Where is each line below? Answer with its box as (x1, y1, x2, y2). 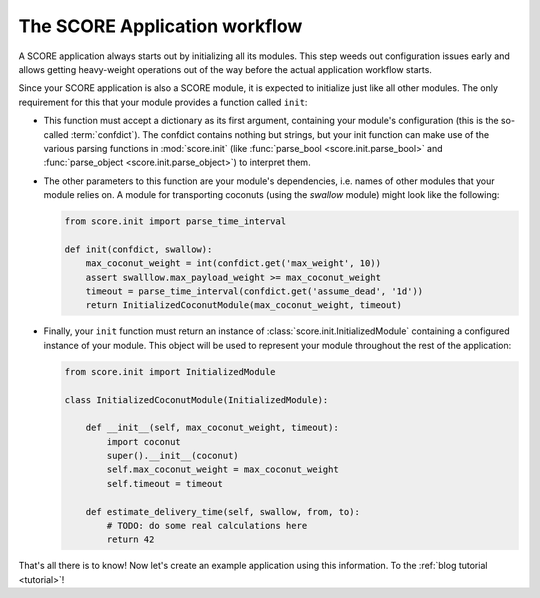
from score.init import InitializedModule (64, 366, 276, 377)
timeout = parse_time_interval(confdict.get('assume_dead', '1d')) (85, 286, 424, 297)
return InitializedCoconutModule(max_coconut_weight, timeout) (85, 300, 403, 311)
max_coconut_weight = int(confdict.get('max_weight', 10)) (85, 258, 382, 269)
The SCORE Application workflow (18, 15, 303, 37)
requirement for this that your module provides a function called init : (18, 96, 308, 108)
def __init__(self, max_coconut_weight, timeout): (85, 422, 339, 434)
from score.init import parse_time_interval (64, 216, 287, 227)
